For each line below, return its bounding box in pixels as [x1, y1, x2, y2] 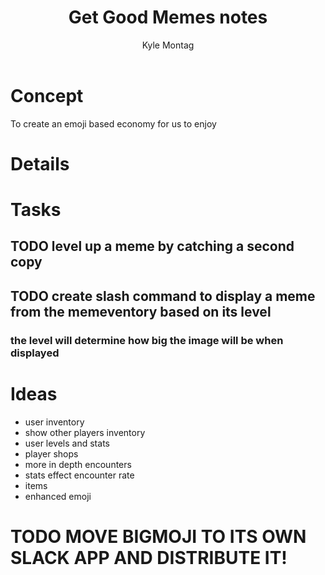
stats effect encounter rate [24, 469, 135, 481]
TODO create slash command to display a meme [10, 287, 316, 305]
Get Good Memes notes [68, 6, 268, 29]
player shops [24, 447, 79, 460]
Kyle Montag [141, 39, 195, 51]
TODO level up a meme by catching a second [10, 238, 295, 255]
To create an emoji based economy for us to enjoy [10, 117, 217, 130]
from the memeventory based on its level [10, 303, 272, 320]
